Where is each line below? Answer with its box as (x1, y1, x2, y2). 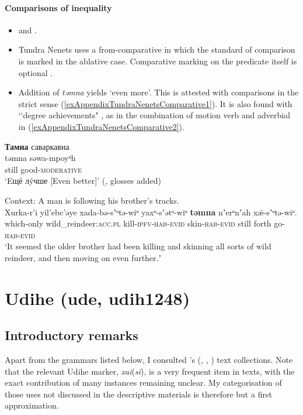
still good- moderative (5, 163, 82, 175)
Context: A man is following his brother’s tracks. (5, 194, 179, 206)
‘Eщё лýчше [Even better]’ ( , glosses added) (5, 174, 162, 187)
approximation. (5, 399, 59, 411)
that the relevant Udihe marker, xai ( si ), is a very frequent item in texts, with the (5, 365, 295, 377)
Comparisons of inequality (5, 1, 112, 13)
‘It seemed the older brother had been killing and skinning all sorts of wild (5, 240, 271, 252)
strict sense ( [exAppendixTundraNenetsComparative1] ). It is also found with (18, 97, 292, 109)
